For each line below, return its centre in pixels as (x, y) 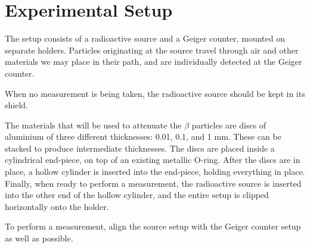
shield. (16, 105)
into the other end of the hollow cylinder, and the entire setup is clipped (137, 195)
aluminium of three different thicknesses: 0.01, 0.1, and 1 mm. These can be (143, 136)
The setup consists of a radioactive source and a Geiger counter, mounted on (145, 38)
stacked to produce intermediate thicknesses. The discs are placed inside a (140, 148)
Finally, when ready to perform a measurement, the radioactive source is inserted (153, 183)
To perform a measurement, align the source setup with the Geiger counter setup (153, 226)
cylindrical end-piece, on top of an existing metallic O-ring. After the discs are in (153, 160)
